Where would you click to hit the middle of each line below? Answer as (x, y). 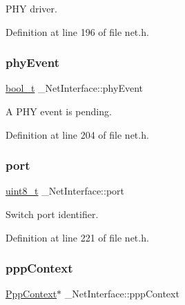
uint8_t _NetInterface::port (65, 191)
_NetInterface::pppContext (122, 294)
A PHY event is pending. (59, 111)
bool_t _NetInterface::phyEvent (74, 88)
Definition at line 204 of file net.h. (77, 134)
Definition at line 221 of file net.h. (77, 237)
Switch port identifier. (52, 214)
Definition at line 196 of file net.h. (77, 31)
